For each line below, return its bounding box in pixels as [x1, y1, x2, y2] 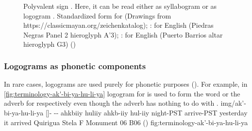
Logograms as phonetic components [4, 59, 146, 72]
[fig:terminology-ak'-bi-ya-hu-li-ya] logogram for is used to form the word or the [4, 88, 240, 98]
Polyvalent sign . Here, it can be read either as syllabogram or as [23, 1, 217, 11]
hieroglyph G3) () [23, 39, 76, 49]
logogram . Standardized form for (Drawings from [23, 10, 171, 20]
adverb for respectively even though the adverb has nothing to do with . [4, 98, 218, 108]
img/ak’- [220, 98, 246, 108]
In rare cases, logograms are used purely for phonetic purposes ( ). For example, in [4, 79, 248, 89]
